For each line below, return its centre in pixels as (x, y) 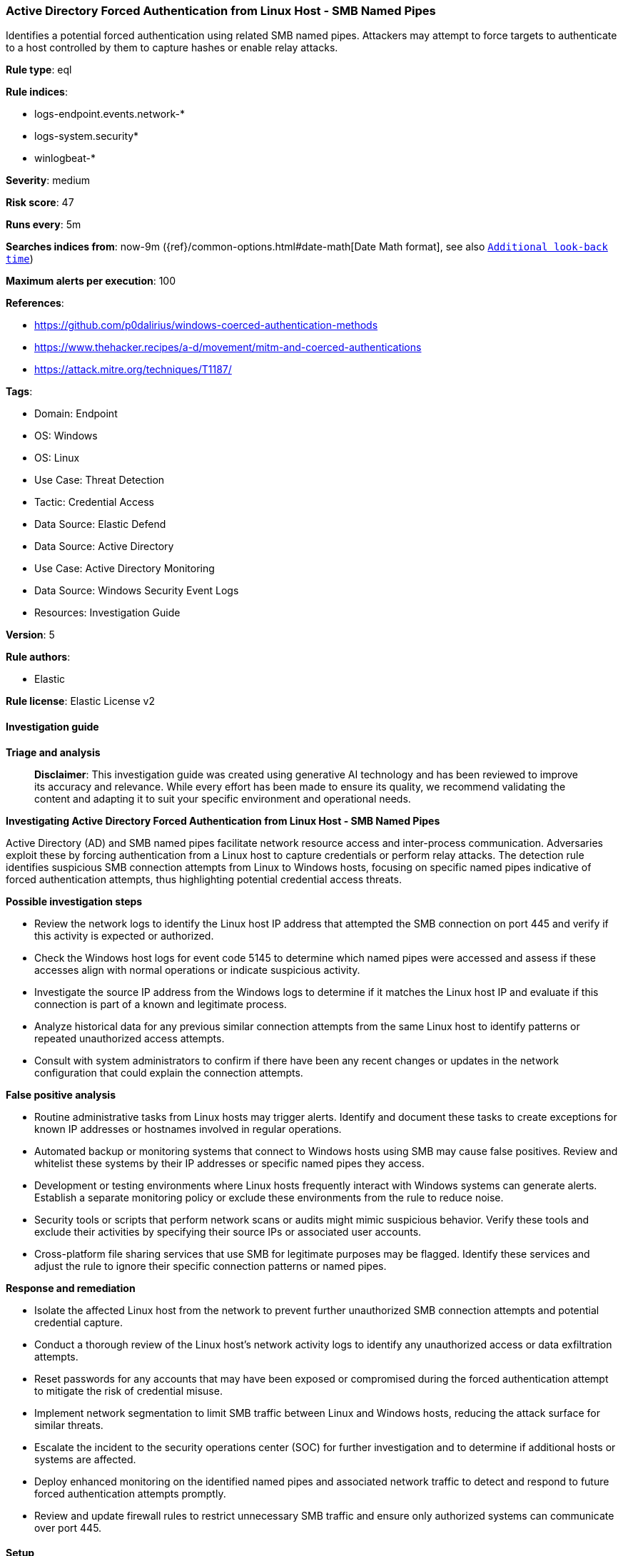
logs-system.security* (87, 136)
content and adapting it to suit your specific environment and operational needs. (223, 798)
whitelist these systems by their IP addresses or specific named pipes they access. (229, 1163)
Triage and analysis (53, 752)
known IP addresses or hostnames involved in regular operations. (188, 1129)
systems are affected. (85, 1459)
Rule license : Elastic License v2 (80, 701)
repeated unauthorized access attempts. (130, 1038)
